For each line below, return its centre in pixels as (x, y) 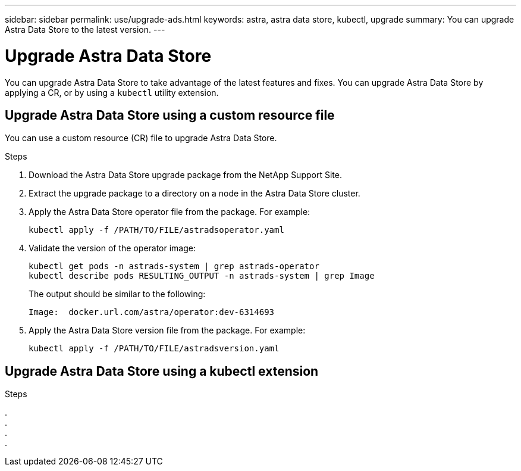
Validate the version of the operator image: (112, 248)
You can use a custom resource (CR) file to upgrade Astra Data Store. (141, 138)
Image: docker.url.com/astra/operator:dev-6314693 (152, 312)
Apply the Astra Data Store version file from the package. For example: (167, 330)
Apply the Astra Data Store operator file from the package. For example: (170, 212)
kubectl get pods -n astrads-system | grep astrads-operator (174, 266)
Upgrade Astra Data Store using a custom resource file (170, 115)
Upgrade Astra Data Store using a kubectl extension (162, 371)
